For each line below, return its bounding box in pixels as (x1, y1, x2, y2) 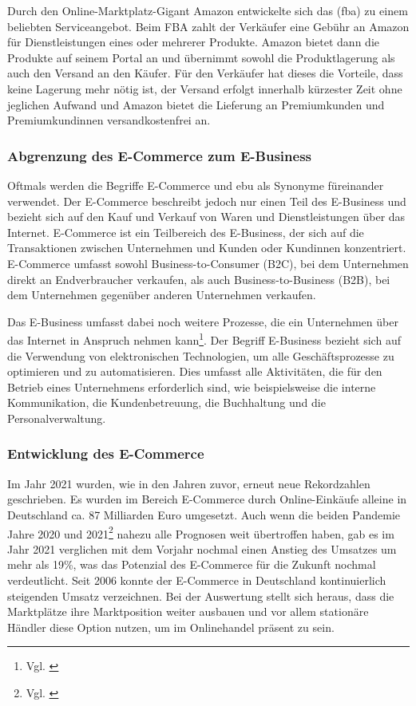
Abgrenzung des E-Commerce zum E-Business (7, 145, 312, 165)
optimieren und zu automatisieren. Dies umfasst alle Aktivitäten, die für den (7, 363, 382, 380)
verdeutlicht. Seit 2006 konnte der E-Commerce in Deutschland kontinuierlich (7, 571, 386, 588)
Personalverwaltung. (7, 409, 106, 426)
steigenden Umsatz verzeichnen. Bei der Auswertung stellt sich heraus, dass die (7, 587, 394, 604)
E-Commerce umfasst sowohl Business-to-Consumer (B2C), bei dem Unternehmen (7, 254, 409, 271)
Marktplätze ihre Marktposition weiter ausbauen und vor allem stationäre (7, 603, 369, 620)
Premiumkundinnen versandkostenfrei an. (7, 112, 211, 128)
